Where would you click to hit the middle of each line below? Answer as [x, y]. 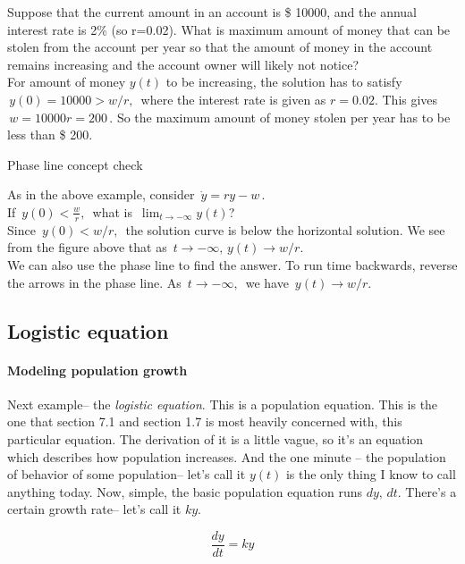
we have [267, 282]
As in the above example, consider [101, 194]
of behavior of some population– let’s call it [127, 474]
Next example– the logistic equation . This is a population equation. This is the [223, 404]
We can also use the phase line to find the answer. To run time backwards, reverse [232, 264]
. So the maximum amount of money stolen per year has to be [280, 117]
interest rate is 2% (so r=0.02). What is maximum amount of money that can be [229, 29]
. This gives [406, 99]
